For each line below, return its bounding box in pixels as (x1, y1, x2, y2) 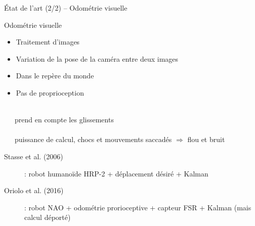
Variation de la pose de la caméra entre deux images (16, 53, 179, 64)
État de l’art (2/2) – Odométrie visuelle (4, 3, 127, 13)
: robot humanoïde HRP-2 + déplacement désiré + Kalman (24, 168, 208, 178)
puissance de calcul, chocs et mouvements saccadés (14, 134, 172, 145)
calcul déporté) (24, 212, 71, 222)
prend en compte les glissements (14, 114, 114, 125)
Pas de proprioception (16, 87, 84, 98)
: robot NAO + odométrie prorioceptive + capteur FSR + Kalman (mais (24, 202, 251, 212)
